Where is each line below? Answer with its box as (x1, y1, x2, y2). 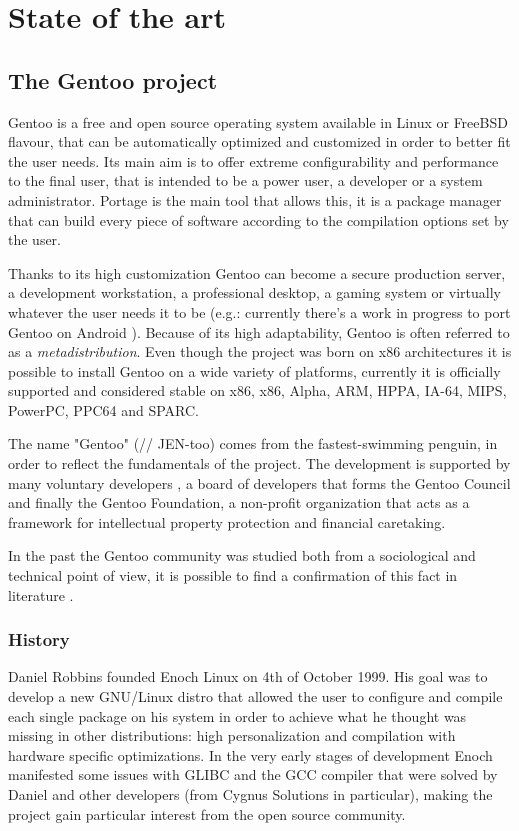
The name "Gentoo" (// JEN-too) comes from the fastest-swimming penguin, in (8, 433, 498, 454)
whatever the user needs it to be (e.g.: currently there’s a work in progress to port (8, 301, 511, 322)
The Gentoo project (8, 64, 218, 95)
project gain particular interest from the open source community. (8, 803, 406, 824)
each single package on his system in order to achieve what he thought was (8, 705, 467, 726)
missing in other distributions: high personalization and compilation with (8, 725, 456, 746)
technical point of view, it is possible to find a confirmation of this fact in (8, 565, 458, 586)
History (8, 627, 70, 652)
